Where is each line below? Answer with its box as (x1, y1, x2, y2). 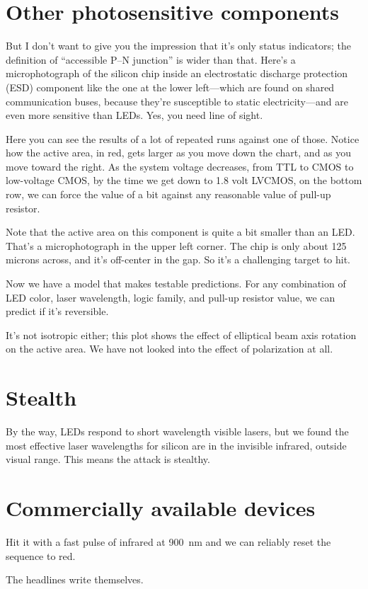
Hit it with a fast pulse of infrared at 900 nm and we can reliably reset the (6, 534, 331, 549)
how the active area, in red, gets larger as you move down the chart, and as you (6, 145, 352, 160)
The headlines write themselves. (6, 572, 144, 587)
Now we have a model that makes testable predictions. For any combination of (6, 276, 346, 291)
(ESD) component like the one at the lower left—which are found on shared (6, 79, 335, 94)
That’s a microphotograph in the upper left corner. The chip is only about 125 (6, 238, 347, 253)
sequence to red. (6, 548, 76, 563)
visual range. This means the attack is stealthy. (6, 452, 210, 467)
